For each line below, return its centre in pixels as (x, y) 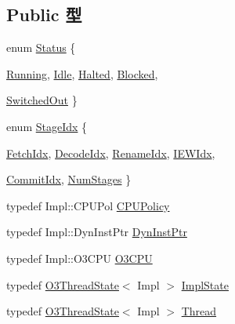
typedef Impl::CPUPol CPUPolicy (88, 205)
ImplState (205, 284)
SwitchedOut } (42, 100)
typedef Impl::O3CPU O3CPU (80, 258)
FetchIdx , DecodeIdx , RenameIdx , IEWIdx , (111, 153)
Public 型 (44, 15)
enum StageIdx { (47, 126)
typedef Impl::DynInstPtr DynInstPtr (97, 232)
